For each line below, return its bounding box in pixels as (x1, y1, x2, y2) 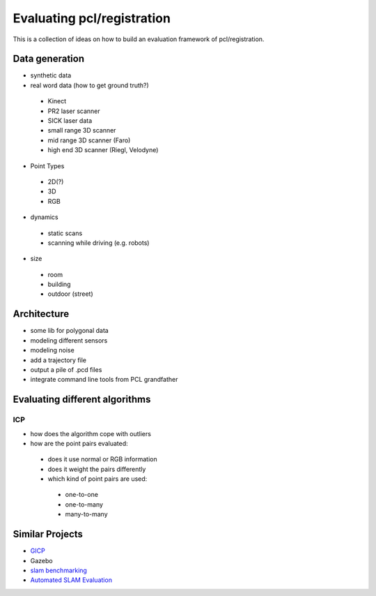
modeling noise (30, 346, 75, 355)
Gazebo (30, 556, 53, 565)
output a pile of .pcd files (30, 365, 102, 373)
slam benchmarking (30, 566, 87, 574)
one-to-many (65, 500, 104, 509)
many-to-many (65, 510, 108, 519)
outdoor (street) (47, 290, 93, 298)
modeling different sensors (30, 336, 108, 345)
